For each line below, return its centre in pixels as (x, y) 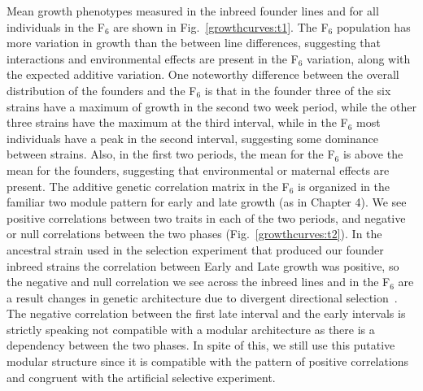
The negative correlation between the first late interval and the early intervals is (206, 313)
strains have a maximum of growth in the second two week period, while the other (211, 106)
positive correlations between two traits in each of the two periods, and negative (206, 217)
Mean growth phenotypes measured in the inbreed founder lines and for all (193, 11)
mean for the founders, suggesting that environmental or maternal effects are (198, 169)
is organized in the (344, 186)
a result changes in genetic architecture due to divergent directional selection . (202, 297)
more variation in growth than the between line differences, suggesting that (194, 43)
